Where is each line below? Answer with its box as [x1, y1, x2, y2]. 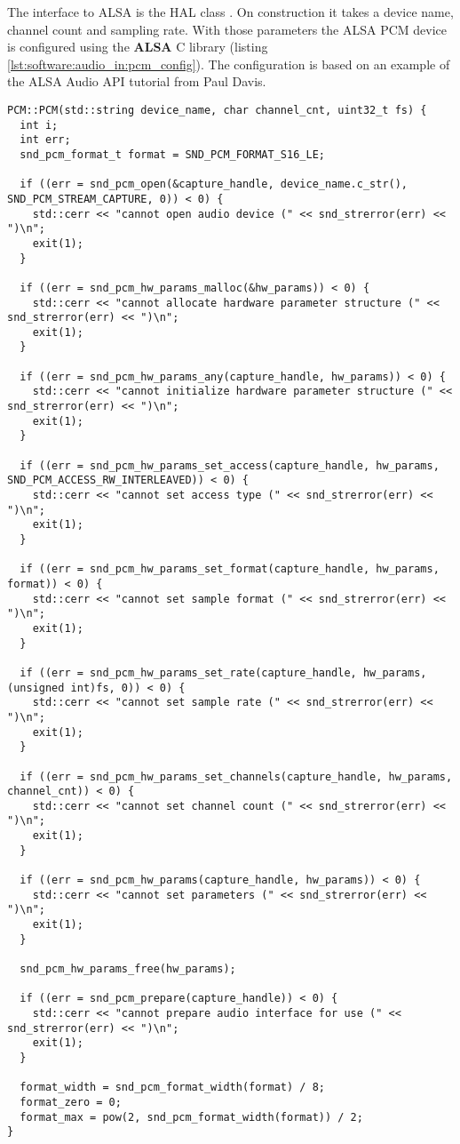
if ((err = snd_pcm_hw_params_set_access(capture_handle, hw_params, [20, 459, 440, 472]
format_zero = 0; [20, 1095, 122, 1108]
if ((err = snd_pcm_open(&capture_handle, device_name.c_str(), [20, 178, 408, 191]
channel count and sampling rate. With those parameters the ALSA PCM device [7, 20, 448, 38]
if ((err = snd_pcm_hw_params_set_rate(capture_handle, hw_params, [20, 666, 427, 679]
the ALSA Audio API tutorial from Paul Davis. [7, 72, 266, 91]
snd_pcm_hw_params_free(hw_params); [20, 963, 236, 976]
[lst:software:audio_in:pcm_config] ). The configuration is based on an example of [7, 54, 450, 73]
